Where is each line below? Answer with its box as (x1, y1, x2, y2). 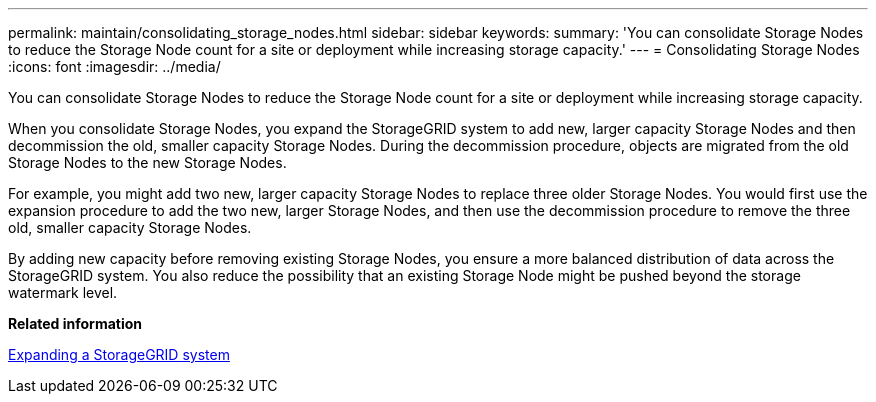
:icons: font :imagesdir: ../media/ (8, 58, 221, 75)
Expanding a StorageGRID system (8, 346, 230, 363)
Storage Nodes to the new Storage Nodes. (8, 154, 287, 171)
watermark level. (8, 284, 118, 301)
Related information (8, 315, 143, 332)
